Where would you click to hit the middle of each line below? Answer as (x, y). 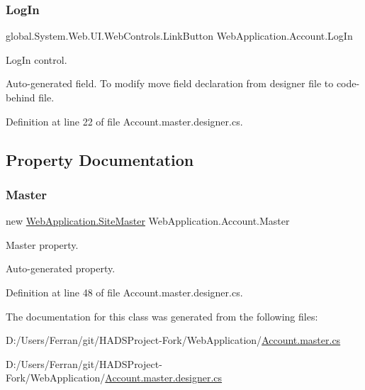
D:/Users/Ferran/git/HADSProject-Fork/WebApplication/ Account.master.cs (173, 340)
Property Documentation (100, 159)
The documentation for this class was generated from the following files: (162, 316)
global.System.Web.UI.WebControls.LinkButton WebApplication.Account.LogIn (179, 36)
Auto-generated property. (61, 268)
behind (21, 97)
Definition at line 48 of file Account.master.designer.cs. (124, 292)
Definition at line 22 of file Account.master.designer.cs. (124, 121)
